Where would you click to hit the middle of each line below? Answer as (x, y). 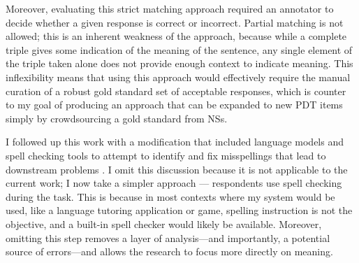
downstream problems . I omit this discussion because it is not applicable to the (177, 169)
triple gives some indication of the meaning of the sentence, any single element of (179, 49)
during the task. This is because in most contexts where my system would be (170, 196)
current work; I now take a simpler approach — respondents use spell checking (174, 183)
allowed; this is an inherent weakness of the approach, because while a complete (176, 36)
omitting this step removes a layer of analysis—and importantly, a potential (168, 237)
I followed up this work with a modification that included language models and (175, 142)
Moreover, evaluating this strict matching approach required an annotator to (170, 8)
